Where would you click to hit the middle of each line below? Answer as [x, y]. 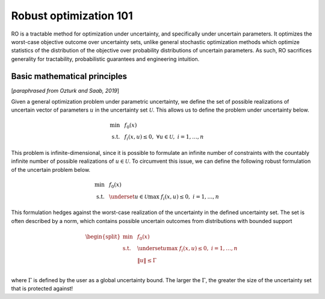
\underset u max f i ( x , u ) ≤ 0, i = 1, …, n [187, 249]
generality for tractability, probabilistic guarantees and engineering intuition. [105, 59]
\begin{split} [103, 236]
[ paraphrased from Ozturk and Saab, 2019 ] [65, 90]
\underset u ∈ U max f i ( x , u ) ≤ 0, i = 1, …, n [164, 197]
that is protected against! [42, 289]
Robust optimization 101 [72, 16]
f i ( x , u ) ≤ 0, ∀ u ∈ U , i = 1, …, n [164, 137]
